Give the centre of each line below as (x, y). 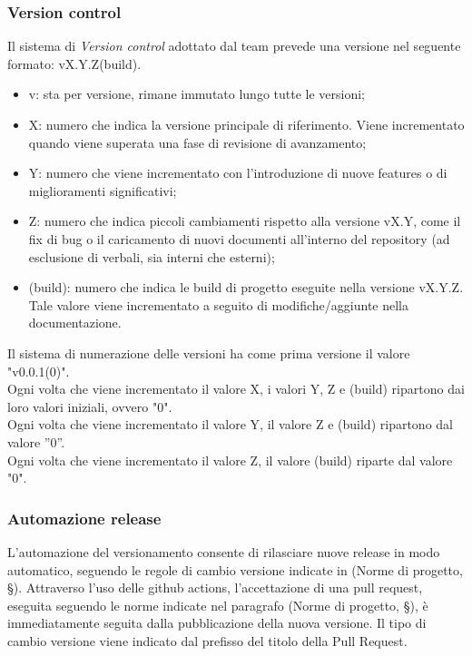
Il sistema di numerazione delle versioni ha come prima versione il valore (209, 352)
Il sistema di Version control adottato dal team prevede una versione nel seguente (234, 46)
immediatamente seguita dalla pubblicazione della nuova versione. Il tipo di (217, 623)
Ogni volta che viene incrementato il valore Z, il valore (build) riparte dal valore (230, 460)
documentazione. (75, 323)
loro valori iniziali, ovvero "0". (90, 406)
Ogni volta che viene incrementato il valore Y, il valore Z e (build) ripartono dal (230, 424)
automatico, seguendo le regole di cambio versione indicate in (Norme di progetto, (235, 569)
